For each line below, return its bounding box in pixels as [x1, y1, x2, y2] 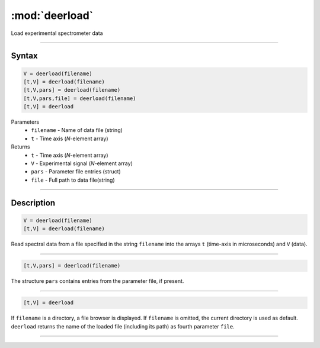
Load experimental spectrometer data [11, 30, 103, 37]
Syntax [11, 51, 38, 61]
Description [11, 198, 56, 208]
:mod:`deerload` [11, 9, 94, 22]
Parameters [11, 118, 40, 125]
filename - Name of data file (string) [31, 127, 123, 134]
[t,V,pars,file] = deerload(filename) [23, 95, 136, 102]
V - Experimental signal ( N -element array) [31, 160, 133, 167]
